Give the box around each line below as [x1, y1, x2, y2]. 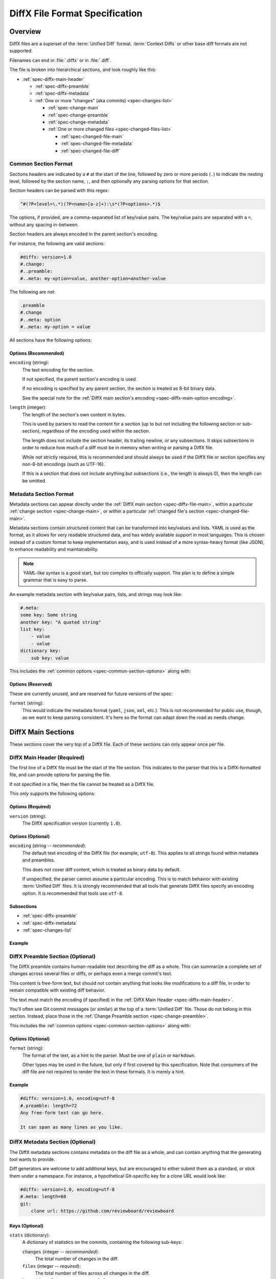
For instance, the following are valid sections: [9, 240, 105, 247]
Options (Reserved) [9, 681, 52, 688]
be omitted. [22, 477, 47, 483]
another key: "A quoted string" [20, 619, 102, 625]
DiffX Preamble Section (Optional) [9, 953, 96, 960]
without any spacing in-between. [9, 222, 79, 228]
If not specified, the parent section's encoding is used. [22, 376, 137, 382]
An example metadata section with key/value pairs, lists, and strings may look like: [9, 591, 182, 597]
